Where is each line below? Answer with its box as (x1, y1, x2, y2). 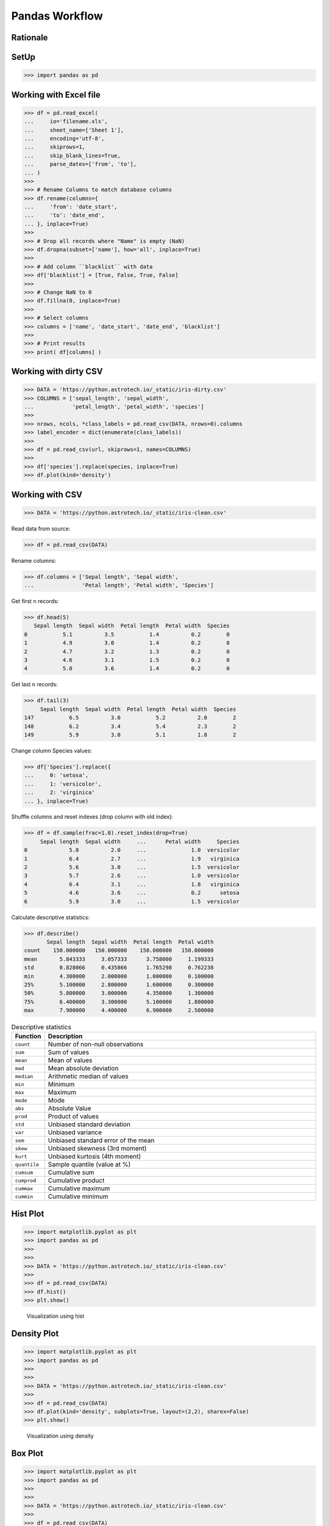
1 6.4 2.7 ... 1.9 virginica (24, 855, 240, 862)
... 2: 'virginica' (24, 789, 96, 796)
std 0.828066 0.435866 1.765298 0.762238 (24, 964, 214, 971)
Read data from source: (11, 525, 71, 532)
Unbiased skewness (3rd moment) (48, 1144, 147, 1153)
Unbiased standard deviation (48, 1120, 131, 1129)
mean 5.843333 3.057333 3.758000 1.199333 (24, 955, 214, 963)
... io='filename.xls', (24, 118, 108, 125)
